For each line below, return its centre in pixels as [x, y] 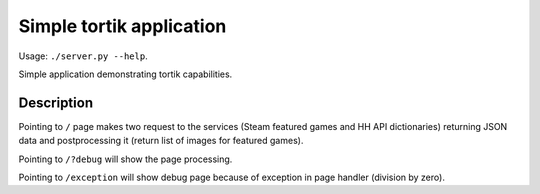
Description [56, 102]
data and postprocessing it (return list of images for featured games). [161, 141]
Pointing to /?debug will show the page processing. [125, 159]
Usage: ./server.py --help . [83, 56]
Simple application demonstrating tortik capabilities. [125, 74]
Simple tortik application [122, 26]
